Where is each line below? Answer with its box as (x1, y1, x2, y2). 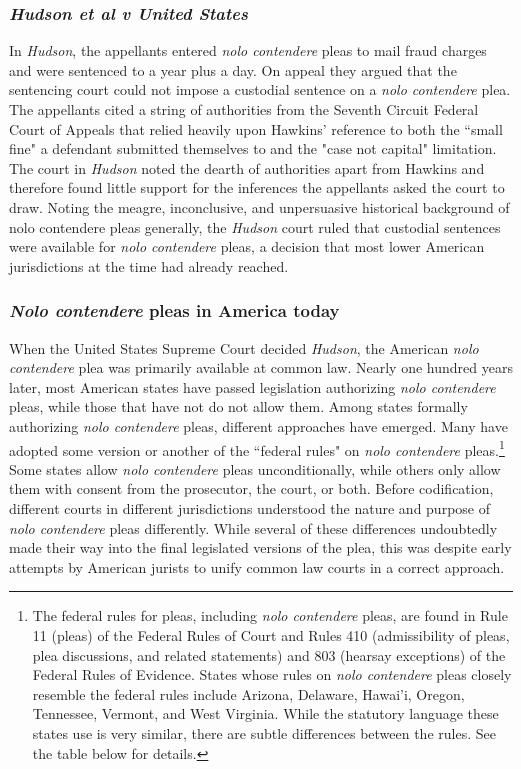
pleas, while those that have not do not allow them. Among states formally (9, 396, 468, 417)
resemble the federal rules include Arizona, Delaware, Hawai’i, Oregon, (32, 683, 465, 704)
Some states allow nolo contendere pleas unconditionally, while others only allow (9, 458, 501, 479)
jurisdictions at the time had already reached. (9, 255, 289, 276)
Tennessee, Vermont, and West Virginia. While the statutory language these (32, 703, 499, 724)
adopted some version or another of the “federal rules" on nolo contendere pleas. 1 (9, 436, 505, 460)
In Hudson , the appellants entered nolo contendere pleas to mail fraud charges (9, 40, 487, 61)
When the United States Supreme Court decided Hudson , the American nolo (9, 337, 479, 358)
